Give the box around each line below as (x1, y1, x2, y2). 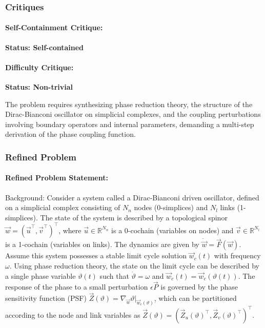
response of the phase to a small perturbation (5, 281, 148, 292)
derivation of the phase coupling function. (5, 129, 136, 139)
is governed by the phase (160, 281, 238, 292)
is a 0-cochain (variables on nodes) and (111, 224, 234, 235)
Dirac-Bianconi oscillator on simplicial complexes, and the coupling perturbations (5, 109, 261, 119)
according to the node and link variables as (5, 309, 140, 320)
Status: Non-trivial (5, 81, 73, 92)
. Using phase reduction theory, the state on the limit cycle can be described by (9, 260, 260, 271)
